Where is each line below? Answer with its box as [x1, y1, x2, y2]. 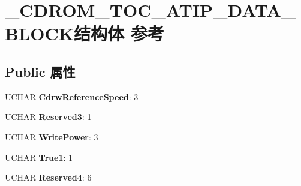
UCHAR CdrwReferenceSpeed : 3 [5, 90, 139, 103]
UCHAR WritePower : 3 [5, 130, 98, 143]
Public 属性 [5, 62, 76, 80]
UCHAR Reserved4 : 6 [5, 171, 92, 184]
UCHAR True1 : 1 [5, 151, 73, 163]
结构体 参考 [73, 21, 164, 46]
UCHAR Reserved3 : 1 [5, 110, 92, 123]
